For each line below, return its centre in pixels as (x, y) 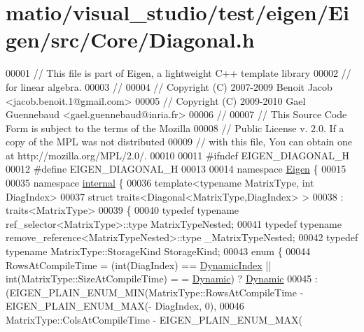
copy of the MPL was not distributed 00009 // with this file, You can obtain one (179, 142)
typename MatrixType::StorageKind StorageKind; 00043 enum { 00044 (158, 251)
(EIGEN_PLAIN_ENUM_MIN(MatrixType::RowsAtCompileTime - (155, 292)
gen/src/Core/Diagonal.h (130, 39)
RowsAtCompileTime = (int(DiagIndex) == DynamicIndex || (139, 265)
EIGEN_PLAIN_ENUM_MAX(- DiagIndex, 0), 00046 (125, 306)
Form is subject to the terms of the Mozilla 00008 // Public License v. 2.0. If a (175, 128)
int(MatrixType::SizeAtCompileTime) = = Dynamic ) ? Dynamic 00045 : (162, 279)
